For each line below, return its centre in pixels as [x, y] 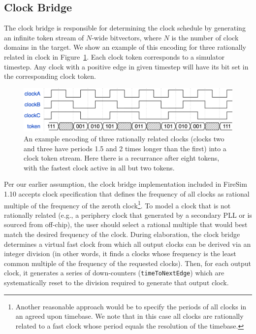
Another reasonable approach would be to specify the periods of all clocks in [131, 306]
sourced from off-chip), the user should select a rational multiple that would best [126, 224]
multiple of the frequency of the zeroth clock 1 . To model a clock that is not [117, 204]
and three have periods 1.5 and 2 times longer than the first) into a [125, 148]
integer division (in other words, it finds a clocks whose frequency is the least [120, 253]
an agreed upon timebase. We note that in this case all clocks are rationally [129, 316]
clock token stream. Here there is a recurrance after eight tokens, [122, 158]
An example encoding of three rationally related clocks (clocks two [124, 138]
